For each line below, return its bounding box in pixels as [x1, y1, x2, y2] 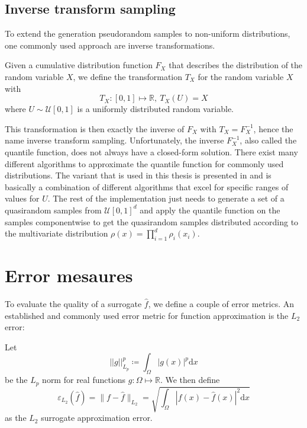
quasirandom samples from [5, 203, 102, 216]
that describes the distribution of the [169, 59, 303, 71]
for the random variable [198, 70, 284, 82]
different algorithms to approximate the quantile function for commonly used [5, 157, 284, 170]
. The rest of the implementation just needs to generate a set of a [47, 192, 285, 205]
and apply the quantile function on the [140, 203, 280, 216]
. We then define [160, 373, 220, 386]
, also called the [240, 134, 297, 146]
